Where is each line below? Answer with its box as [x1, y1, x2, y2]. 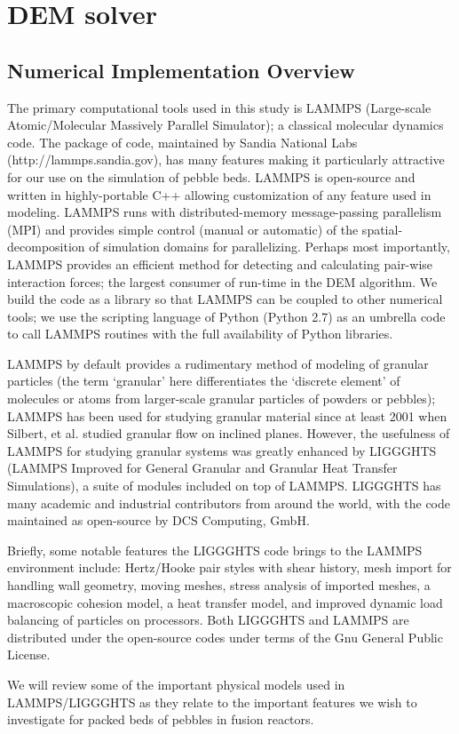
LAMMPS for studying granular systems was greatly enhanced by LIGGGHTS [7, 441, 437, 459]
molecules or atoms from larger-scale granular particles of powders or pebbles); [7, 389, 436, 408]
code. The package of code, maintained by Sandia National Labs [7, 132, 358, 151]
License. [7, 645, 51, 664]
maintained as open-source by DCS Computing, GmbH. [7, 511, 310, 530]
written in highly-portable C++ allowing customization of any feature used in [7, 185, 431, 203]
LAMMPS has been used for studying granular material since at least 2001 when [7, 406, 447, 425]
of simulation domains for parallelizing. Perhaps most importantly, [89, 237, 450, 256]
